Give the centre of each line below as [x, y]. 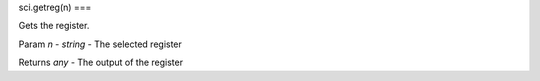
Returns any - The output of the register [101, 62]
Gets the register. [54, 26]
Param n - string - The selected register [100, 44]
